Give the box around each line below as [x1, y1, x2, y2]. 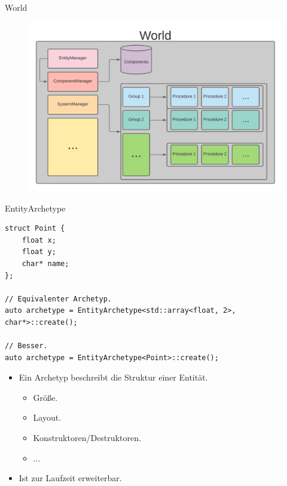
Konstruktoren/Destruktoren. [33, 431, 141, 444]
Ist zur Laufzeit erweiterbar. [19, 472, 122, 484]
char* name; [22, 259, 69, 268]
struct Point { [5, 224, 65, 233]
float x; [22, 236, 56, 244]
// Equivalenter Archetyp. [5, 294, 112, 303]
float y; [22, 247, 56, 256]
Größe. [33, 391, 58, 403]
